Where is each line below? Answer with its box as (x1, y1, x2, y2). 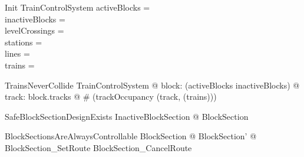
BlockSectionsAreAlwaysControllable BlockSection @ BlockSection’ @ (5, 130, 257, 142)
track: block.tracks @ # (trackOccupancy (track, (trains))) (5, 90, 217, 103)
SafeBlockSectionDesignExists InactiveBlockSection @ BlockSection (5, 110, 249, 122)
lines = (5, 47, 30, 60)
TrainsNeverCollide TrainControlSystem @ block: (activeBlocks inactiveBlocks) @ (5, 78, 300, 91)
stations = (5, 35, 42, 48)
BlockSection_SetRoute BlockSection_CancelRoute (5, 141, 192, 153)
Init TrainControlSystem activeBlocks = (5, 1, 150, 13)
